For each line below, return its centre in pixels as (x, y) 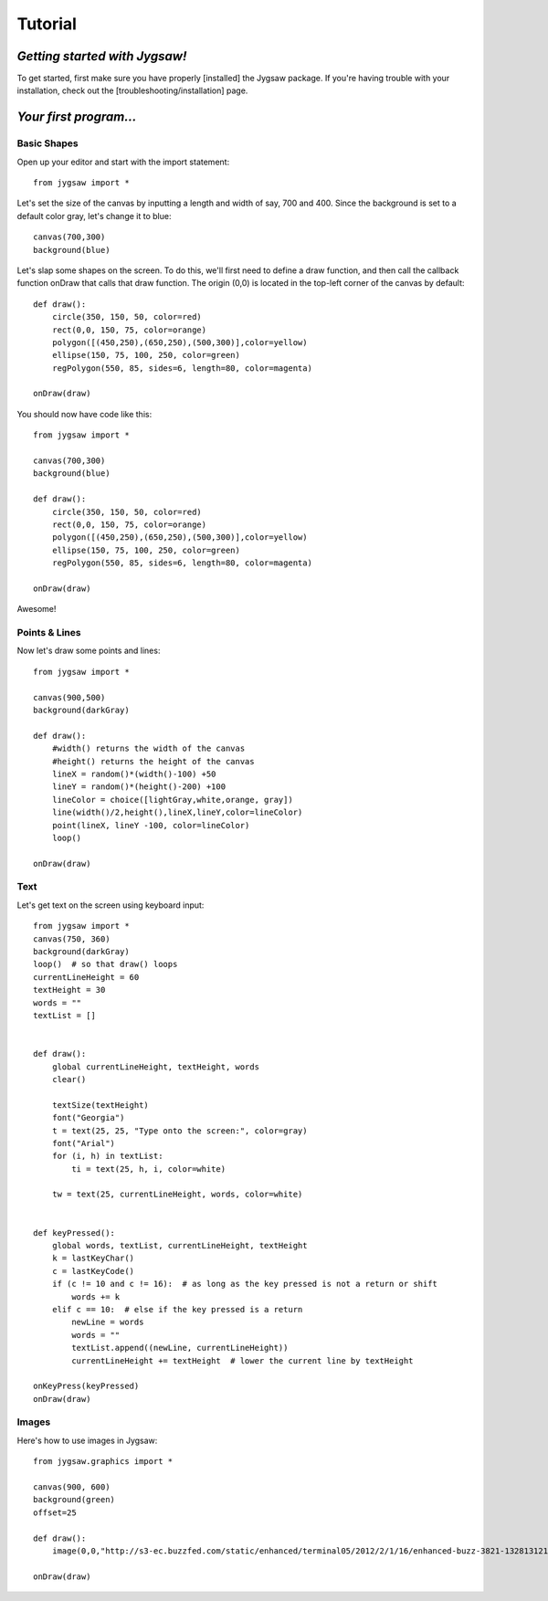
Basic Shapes (48, 143)
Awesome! (37, 609)
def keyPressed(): (74, 1232)
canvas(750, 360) (72, 939)
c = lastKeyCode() (93, 1271)
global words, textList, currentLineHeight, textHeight (179, 1246)
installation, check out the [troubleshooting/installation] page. (132, 90)
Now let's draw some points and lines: (89, 651)
